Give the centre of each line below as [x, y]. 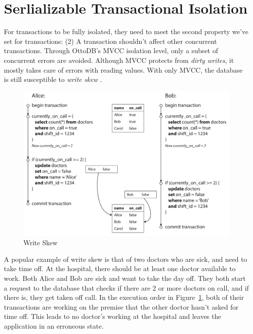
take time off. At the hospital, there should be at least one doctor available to [120, 268]
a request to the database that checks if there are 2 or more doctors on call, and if [126, 287]
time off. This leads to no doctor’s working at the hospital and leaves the [113, 316]
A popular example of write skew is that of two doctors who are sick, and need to [126, 259]
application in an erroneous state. [54, 325]
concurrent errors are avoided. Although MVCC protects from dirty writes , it [119, 60]
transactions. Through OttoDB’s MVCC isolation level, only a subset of [111, 50]
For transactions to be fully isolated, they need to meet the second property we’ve [126, 31]
